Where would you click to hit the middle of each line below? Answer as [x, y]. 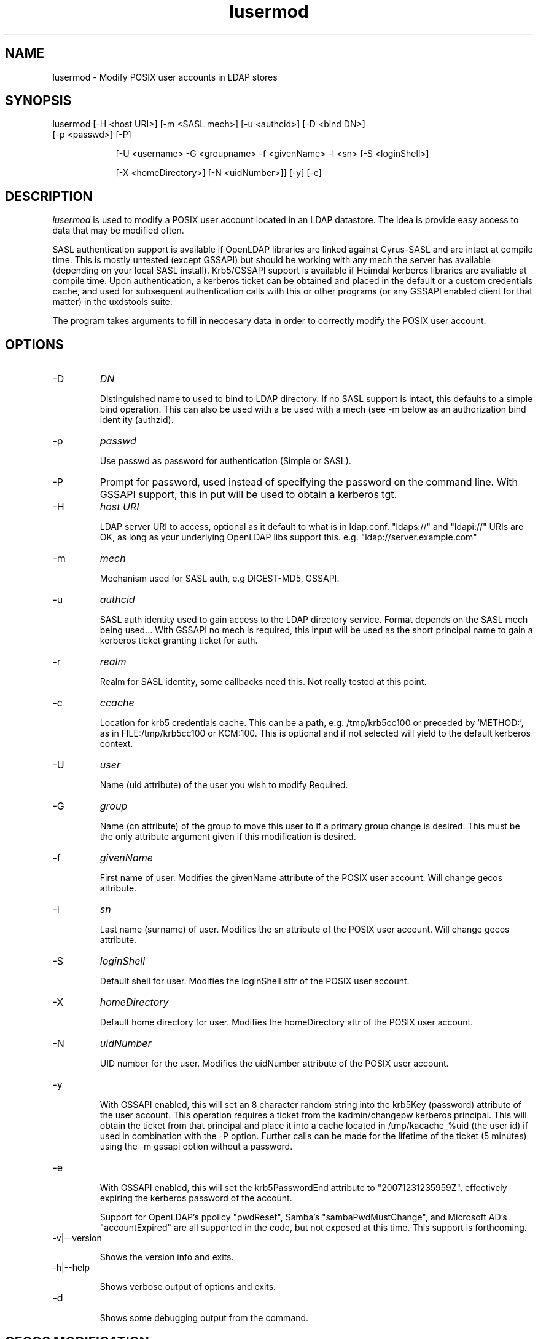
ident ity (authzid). [137, 420]
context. [116, 744]
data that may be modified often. [118, 231]
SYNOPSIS [38, 101]
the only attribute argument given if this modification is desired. [228, 837]
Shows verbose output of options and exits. [188, 1287]
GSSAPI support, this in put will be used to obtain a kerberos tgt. [248, 495]
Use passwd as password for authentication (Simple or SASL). [225, 461]
